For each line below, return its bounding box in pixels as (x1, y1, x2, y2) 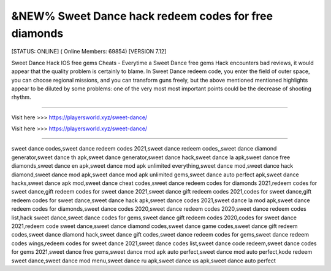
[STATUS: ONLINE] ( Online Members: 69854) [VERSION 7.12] (11, 48, 167, 55)
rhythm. (11, 93, 31, 101)
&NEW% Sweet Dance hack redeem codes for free (11, 9, 273, 23)
